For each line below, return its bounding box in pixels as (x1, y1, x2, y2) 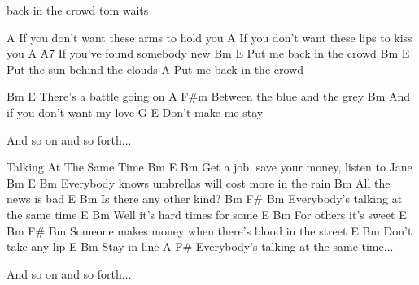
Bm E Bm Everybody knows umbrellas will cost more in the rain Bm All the (7, 174, 391, 191)
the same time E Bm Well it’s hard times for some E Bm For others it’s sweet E (7, 205, 407, 222)
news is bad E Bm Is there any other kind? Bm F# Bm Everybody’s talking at (7, 190, 403, 207)
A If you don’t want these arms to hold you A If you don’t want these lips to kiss (7, 28, 412, 45)
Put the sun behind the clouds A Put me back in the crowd (7, 60, 303, 77)
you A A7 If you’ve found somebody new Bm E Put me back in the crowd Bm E (7, 45, 410, 62)
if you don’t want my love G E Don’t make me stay (7, 103, 264, 120)
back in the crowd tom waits (7, 2, 149, 18)
